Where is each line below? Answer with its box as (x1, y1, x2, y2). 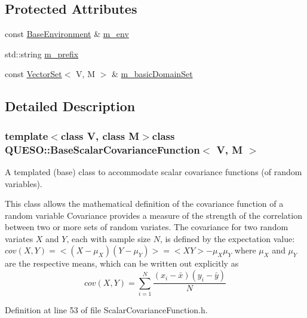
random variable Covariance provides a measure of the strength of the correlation (5, 209, 302, 221)
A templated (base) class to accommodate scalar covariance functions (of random (5, 165, 302, 178)
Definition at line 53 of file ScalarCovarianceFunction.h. (5, 303, 208, 316)
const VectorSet (5, 68, 62, 80)
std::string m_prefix (5, 47, 79, 60)
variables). (5, 177, 42, 189)
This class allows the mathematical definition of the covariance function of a (5, 197, 284, 210)
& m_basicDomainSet (111, 68, 193, 80)
